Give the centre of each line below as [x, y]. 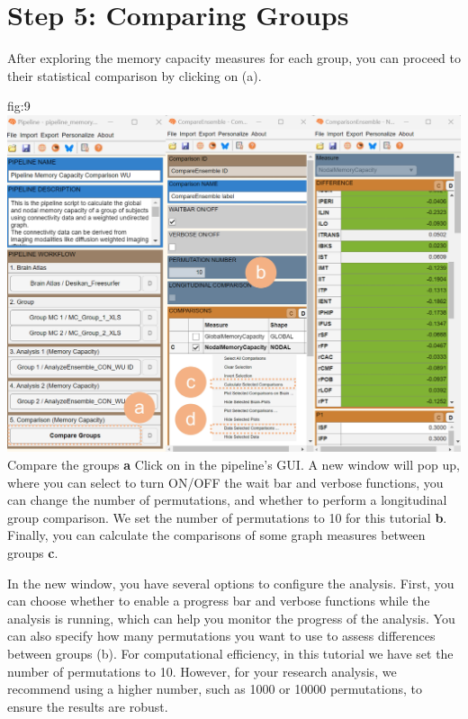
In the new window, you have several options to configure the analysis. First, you [231, 583]
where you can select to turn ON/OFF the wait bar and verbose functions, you [225, 482]
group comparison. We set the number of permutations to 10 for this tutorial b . [227, 517]
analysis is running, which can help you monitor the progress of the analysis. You [231, 618]
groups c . [33, 553]
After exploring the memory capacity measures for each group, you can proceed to [234, 58]
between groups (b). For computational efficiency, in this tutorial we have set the [230, 653]
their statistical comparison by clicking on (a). [135, 75]
